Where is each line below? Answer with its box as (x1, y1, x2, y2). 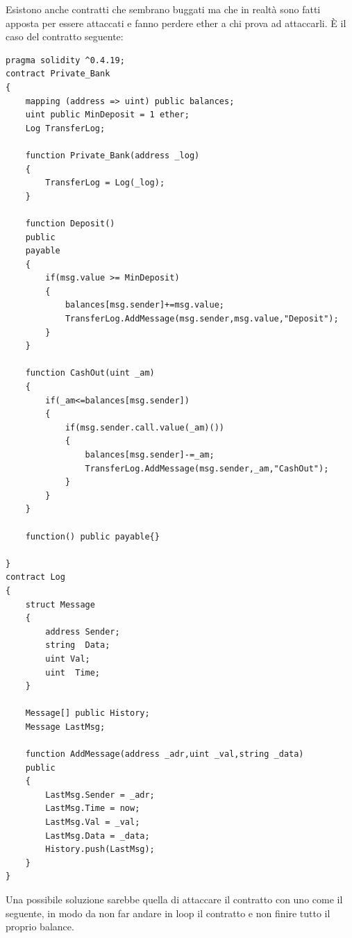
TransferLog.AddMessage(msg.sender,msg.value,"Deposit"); (65, 314, 339, 324)
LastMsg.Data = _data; (45, 830, 150, 841)
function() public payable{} (25, 531, 160, 542)
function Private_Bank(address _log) (25, 150, 200, 160)
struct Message (25, 599, 95, 610)
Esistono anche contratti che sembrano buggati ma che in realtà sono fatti (6, 2, 321, 16)
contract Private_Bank (6, 69, 110, 79)
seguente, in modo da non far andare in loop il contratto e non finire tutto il (6, 905, 330, 920)
